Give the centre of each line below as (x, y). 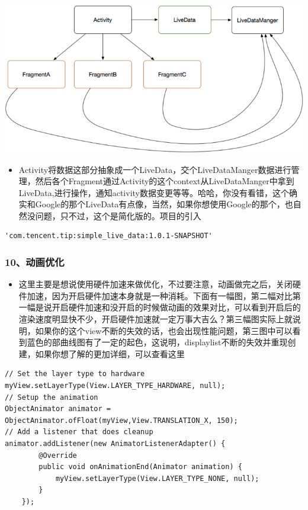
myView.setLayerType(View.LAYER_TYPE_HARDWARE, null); (115, 386)
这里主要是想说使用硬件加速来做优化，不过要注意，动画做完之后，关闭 (155, 284)
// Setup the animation (52, 397)
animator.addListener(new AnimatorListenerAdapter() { (115, 444)
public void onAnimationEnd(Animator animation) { (140, 467)
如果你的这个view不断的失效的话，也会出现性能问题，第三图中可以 (164, 330)
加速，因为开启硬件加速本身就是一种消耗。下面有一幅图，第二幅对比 (160, 295)
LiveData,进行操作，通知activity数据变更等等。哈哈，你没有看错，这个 (154, 192)
